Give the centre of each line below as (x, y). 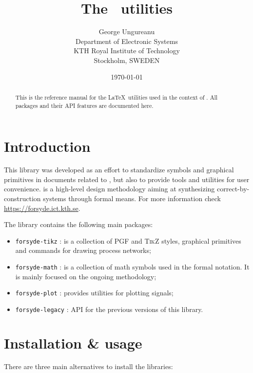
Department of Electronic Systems (127, 41)
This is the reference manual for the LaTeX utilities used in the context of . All (117, 97)
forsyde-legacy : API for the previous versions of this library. (109, 309)
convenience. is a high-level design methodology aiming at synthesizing (109, 189)
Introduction (47, 146)
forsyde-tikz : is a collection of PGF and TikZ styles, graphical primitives (128, 240)
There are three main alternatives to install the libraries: (88, 366)
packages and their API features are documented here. (84, 105)
